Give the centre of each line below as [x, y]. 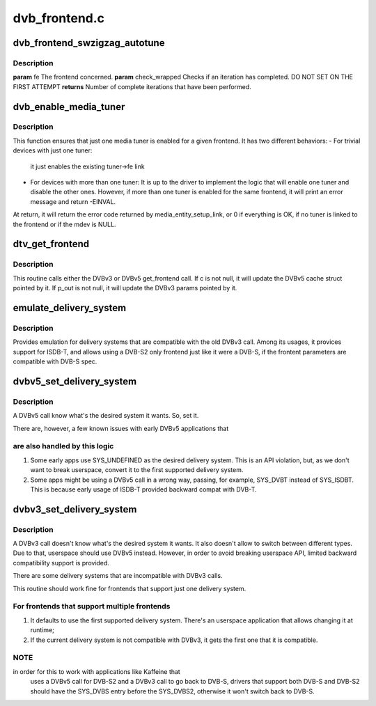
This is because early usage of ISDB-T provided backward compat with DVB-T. [143, 489]
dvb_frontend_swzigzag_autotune [89, 43]
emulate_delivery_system [70, 307]
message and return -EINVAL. [73, 201]
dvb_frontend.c [58, 18]
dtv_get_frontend [51, 244]
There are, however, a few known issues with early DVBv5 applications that [121, 428]
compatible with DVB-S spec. [55, 361]
